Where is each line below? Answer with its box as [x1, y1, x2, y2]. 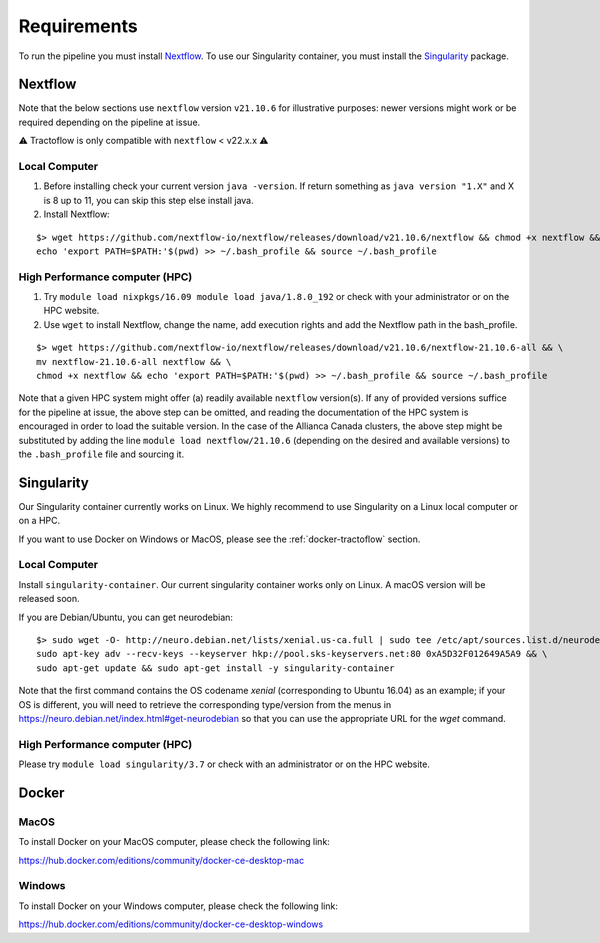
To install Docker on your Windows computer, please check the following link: [18, 900, 339, 912]
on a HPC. [18, 515, 61, 527]
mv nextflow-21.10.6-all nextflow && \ [36, 356, 232, 367]
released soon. [18, 593, 80, 605]
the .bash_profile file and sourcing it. [18, 448, 185, 460]
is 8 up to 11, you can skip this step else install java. [43, 194, 254, 206]
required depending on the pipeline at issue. [18, 116, 201, 128]
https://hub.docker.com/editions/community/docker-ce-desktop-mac [18, 854, 305, 866]
